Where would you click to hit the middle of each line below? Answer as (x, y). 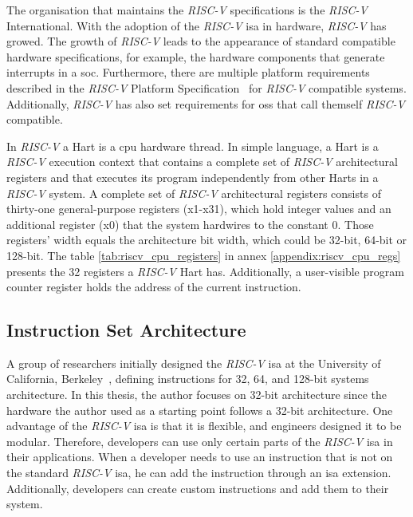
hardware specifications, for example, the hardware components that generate (196, 56)
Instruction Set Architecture (126, 330)
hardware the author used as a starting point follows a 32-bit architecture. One (200, 410)
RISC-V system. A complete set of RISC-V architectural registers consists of (194, 193)
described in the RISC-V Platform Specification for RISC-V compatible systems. (206, 87)
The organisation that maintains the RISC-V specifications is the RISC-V (187, 10)
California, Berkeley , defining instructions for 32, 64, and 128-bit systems (188, 379)
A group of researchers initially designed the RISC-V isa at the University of (194, 363)
